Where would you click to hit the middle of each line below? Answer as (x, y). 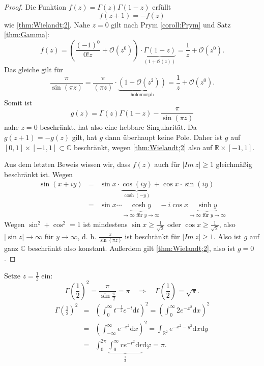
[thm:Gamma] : (27, 34)
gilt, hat (84, 137)
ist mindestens (105, 224)
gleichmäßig (234, 164)
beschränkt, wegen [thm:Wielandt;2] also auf (143, 147)
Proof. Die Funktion (35, 7)
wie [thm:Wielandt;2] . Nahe (47, 24)
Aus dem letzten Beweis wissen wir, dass (67, 164)
